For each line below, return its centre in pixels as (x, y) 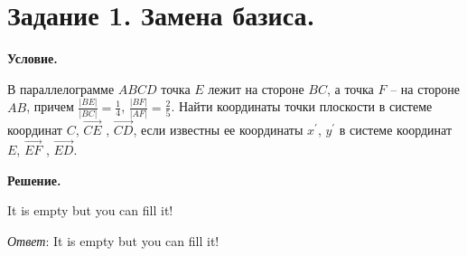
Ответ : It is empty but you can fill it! (113, 240)
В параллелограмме (61, 88)
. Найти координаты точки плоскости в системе (302, 106)
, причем (50, 106)
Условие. (33, 58)
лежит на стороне (256, 88)
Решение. (34, 180)
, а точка (350, 88)
